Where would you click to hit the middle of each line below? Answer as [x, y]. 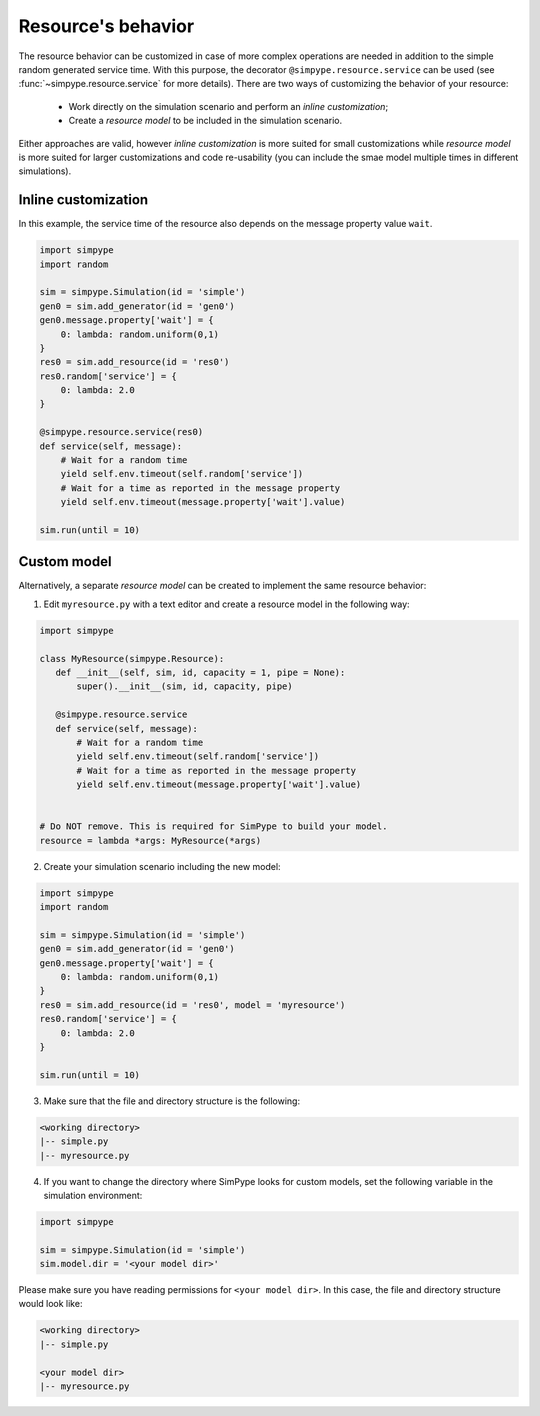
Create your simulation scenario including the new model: [162, 866]
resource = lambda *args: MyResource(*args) [150, 840]
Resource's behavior [106, 26]
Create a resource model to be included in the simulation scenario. [205, 121]
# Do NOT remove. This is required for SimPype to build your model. [213, 826]
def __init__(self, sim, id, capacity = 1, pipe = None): [200, 673]
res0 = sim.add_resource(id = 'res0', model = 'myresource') [192, 1004]
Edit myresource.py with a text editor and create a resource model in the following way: [226, 604]
